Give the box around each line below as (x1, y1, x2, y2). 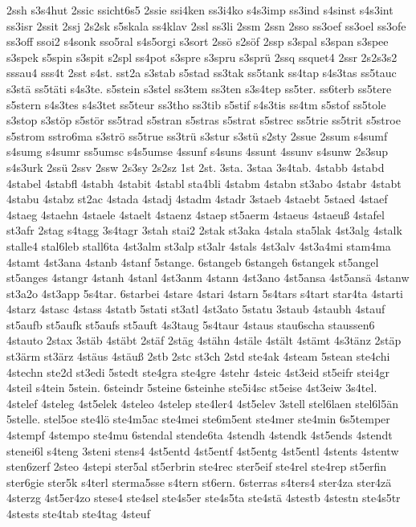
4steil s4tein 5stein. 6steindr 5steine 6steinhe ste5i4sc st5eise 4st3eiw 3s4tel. (6, 379, 377, 396)
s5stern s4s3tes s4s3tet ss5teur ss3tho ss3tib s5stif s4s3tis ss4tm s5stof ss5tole (6, 96, 386, 112)
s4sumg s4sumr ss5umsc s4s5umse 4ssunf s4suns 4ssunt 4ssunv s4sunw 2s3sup (6, 143, 388, 160)
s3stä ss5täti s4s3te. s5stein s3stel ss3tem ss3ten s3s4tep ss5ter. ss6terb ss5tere (6, 80, 392, 96)
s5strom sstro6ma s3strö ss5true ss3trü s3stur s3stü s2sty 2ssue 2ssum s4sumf (6, 127, 388, 144)
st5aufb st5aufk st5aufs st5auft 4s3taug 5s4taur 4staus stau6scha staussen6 (6, 316, 375, 333)
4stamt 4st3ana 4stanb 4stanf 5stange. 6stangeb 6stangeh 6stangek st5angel (6, 253, 379, 270)
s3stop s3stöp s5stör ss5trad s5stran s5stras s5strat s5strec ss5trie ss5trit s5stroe (6, 112, 401, 129)
